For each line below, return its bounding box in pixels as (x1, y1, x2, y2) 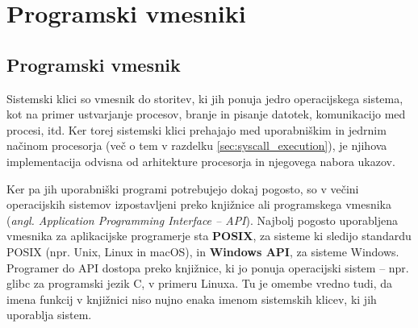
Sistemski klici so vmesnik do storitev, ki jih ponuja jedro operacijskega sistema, (6, 89, 403, 106)
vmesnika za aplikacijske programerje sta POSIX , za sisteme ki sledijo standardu (6, 227, 412, 244)
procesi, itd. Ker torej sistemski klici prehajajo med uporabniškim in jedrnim (6, 121, 387, 138)
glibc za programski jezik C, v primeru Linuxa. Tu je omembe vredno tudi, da (6, 275, 393, 292)
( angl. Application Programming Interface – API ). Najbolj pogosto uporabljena (6, 211, 398, 228)
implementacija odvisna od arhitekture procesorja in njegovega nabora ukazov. (6, 152, 395, 169)
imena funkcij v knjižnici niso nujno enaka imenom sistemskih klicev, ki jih (6, 290, 377, 307)
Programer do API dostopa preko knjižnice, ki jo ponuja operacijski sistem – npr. (6, 259, 409, 276)
